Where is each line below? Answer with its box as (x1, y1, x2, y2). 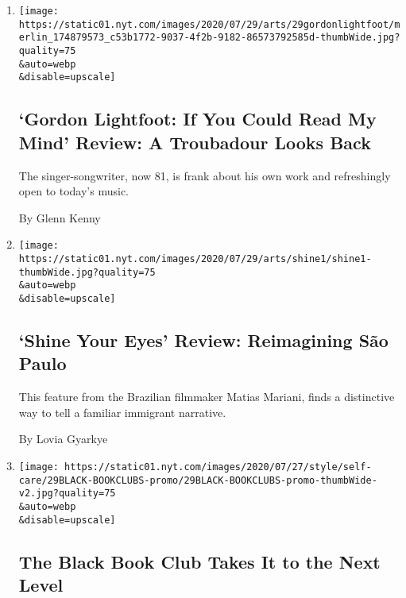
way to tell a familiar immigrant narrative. (18, 403, 226, 420)
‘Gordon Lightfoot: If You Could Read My (18, 106, 377, 131)
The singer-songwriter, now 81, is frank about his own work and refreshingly (18, 167, 391, 183)
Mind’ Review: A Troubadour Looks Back (18, 129, 371, 154)
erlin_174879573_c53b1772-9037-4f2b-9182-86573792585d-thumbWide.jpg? (18, 32, 400, 44)
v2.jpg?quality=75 (18, 488, 116, 500)
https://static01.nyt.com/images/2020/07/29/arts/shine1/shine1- (18, 253, 372, 264)
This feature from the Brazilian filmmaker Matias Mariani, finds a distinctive (18, 388, 395, 405)
